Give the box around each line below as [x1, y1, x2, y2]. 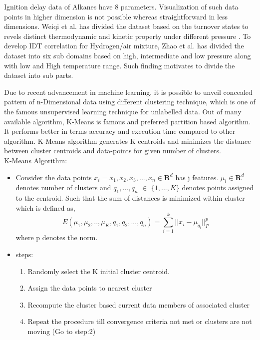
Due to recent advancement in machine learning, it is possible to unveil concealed [4, 86, 253, 97]
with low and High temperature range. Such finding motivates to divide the [4, 60, 235, 70]
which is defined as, [15, 202, 75, 213]
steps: [15, 249, 33, 259]
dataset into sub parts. [4, 70, 73, 80]
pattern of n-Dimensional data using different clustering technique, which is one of [4, 96, 256, 107]
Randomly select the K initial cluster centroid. [27, 266, 170, 276]
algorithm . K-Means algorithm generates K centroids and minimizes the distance [4, 135, 251, 146]
